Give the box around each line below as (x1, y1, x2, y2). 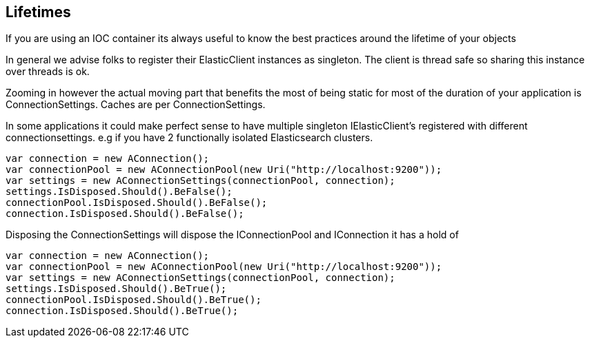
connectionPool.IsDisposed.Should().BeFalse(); (6, 197, 268, 209)
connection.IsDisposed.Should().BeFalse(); (6, 208, 244, 220)
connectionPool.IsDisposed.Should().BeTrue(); (6, 294, 262, 306)
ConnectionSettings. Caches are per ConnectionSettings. (6, 98, 266, 111)
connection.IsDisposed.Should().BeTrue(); (6, 305, 239, 317)
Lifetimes (6, 3, 71, 21)
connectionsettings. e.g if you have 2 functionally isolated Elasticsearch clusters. (6, 132, 373, 144)
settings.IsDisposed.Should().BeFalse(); (6, 186, 233, 198)
